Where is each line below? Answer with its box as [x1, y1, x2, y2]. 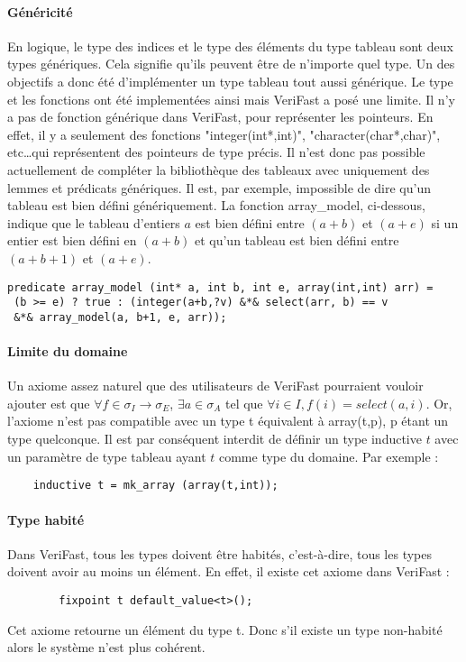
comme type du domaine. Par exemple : [218, 446, 439, 465]
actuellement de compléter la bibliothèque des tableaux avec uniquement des [7, 160, 430, 179]
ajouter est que [7, 393, 90, 412]
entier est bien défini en [7, 231, 137, 250]
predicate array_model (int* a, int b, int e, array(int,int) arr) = [7, 280, 434, 294]
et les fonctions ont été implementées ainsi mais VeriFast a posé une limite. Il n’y [7, 89, 455, 108]
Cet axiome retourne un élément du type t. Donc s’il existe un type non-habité [7, 620, 443, 639]
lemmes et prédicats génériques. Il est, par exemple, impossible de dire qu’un [7, 178, 431, 197]
